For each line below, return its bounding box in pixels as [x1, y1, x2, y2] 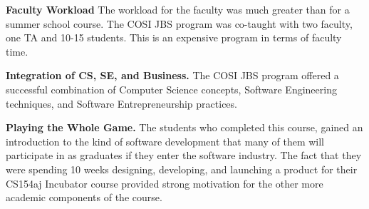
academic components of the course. [6, 190, 162, 205]
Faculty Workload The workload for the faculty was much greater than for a [6, 2, 350, 16]
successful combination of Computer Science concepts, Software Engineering [6, 81, 337, 96]
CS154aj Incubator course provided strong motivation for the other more [6, 175, 323, 190]
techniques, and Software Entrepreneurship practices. [6, 96, 237, 111]
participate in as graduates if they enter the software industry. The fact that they [6, 148, 362, 163]
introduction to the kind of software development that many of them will [6, 133, 325, 148]
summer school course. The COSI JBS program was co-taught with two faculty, [6, 16, 353, 31]
